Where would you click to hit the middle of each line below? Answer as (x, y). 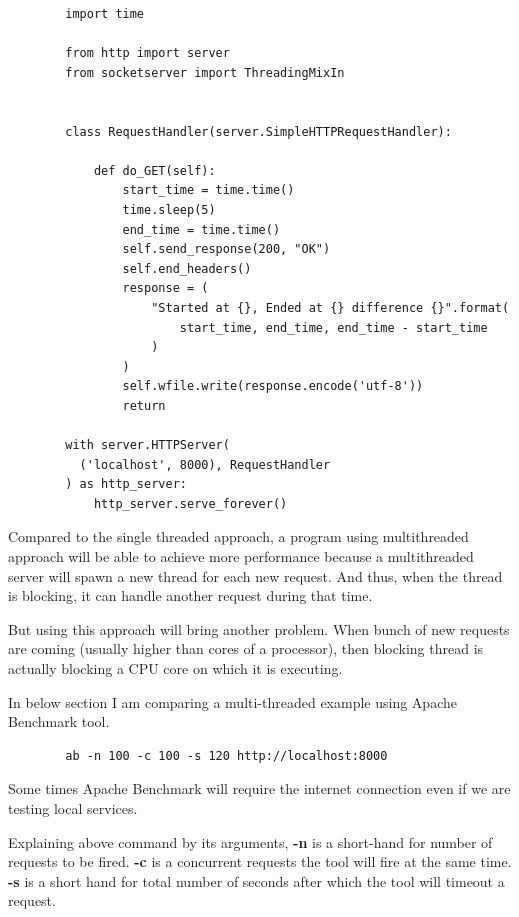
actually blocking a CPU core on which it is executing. (175, 668)
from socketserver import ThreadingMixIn (205, 72)
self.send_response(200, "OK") (226, 249)
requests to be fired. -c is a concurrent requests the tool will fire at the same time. (260, 861)
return (144, 405)
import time (105, 14)
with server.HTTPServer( (147, 445)
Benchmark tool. (59, 721)
